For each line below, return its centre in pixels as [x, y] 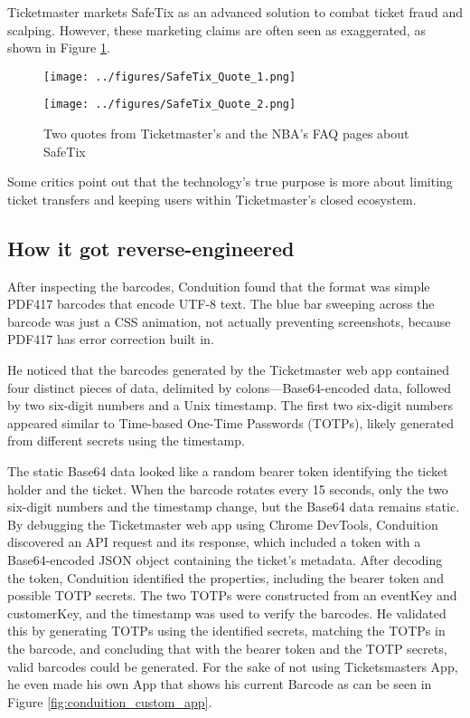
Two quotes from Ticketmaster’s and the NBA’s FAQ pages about [226, 134]
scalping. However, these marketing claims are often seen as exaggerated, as [216, 29]
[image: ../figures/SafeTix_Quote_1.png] [170, 77]
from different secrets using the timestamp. [126, 440]
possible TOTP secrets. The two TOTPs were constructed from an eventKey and [232, 595]
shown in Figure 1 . [59, 48]
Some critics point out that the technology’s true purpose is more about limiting [230, 182]
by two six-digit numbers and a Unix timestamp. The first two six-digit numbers [230, 405]
